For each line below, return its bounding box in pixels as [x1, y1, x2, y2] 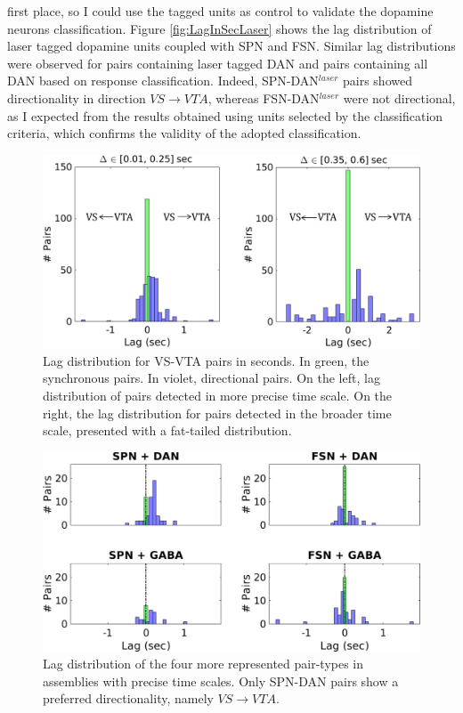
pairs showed [343, 71, 412, 90]
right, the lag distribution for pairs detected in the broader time [43, 403, 392, 422]
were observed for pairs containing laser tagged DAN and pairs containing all [7, 53, 428, 72]
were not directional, [343, 88, 456, 107]
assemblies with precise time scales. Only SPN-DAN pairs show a [43, 671, 399, 690]
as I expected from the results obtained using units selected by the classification [7, 106, 443, 125]
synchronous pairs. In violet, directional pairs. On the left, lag [43, 369, 380, 387]
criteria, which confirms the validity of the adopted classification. [7, 124, 361, 142]
